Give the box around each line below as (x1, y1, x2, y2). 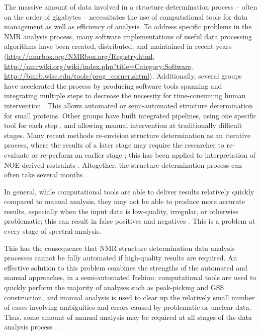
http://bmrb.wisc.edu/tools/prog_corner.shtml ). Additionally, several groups (4, 71, 242, 81)
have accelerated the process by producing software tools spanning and (4, 80, 222, 91)
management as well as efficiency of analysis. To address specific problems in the (4, 21, 252, 32)
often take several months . (4, 169, 88, 180)
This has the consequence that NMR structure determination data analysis (4, 242, 235, 253)
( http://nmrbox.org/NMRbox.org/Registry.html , (4, 50, 155, 61)
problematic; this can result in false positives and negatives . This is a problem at (4, 216, 255, 226)
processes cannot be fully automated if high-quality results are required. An (4, 252, 237, 263)
